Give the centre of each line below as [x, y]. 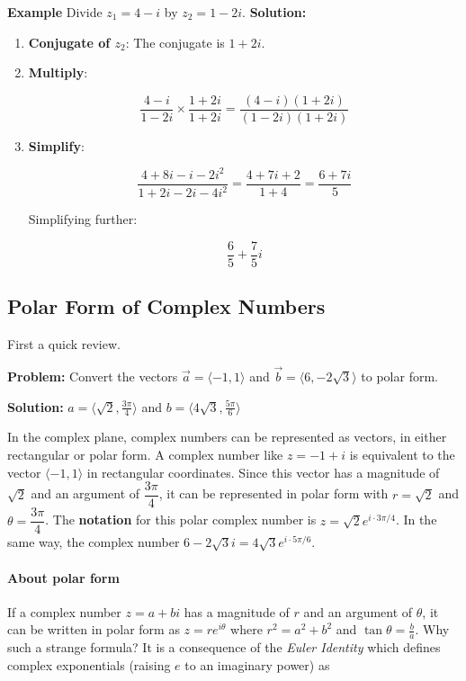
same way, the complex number [94, 542]
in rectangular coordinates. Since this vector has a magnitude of [263, 472]
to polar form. [399, 376]
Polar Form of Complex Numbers [166, 306]
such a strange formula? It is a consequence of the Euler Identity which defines [224, 647]
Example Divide [55, 12]
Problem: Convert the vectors [93, 376]
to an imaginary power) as [257, 664]
